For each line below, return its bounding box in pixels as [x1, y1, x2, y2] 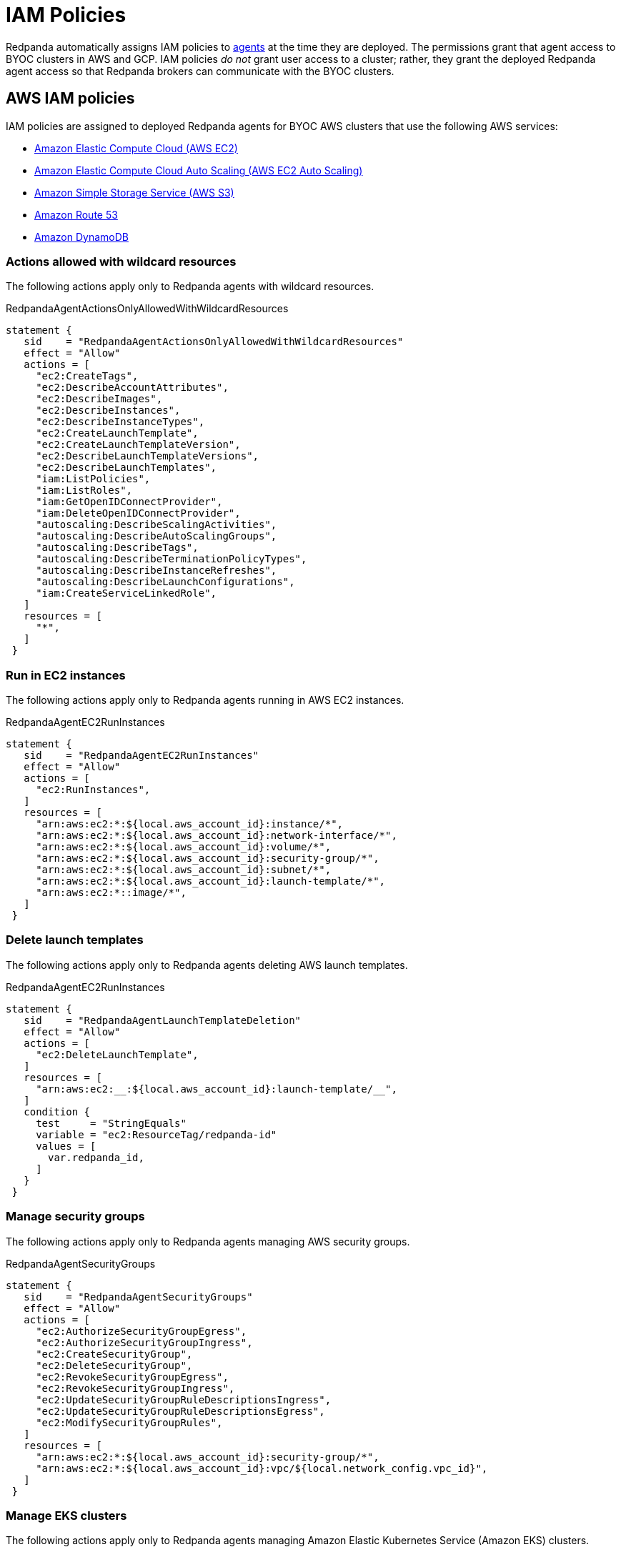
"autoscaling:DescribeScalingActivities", [36, 519, 277, 531]
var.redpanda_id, [48, 1151, 144, 1163]
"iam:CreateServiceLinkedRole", [36, 587, 217, 600]
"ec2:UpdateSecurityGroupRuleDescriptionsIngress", [36, 1393, 332, 1406]
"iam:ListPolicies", [36, 473, 151, 485]
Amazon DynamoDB [34, 230, 129, 243]
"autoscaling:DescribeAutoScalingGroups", [36, 530, 277, 542]
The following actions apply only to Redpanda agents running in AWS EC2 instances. [6, 694, 404, 707]
